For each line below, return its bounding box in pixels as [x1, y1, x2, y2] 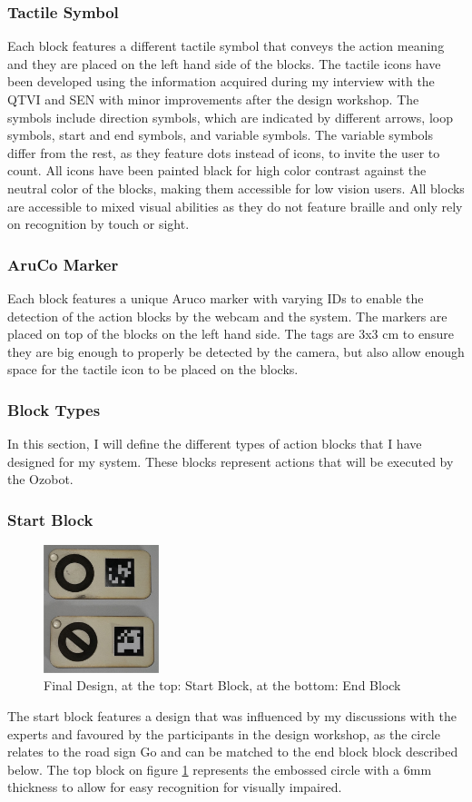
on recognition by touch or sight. [7, 214, 190, 233]
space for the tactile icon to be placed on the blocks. [7, 360, 299, 379]
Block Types [7, 398, 101, 421]
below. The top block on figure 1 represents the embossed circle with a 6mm [7, 759, 432, 778]
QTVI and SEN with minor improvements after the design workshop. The [7, 90, 419, 108]
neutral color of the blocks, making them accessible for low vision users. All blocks [7, 178, 465, 197]
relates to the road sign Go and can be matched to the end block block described [7, 742, 458, 761]
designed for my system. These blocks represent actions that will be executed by [7, 451, 454, 470]
